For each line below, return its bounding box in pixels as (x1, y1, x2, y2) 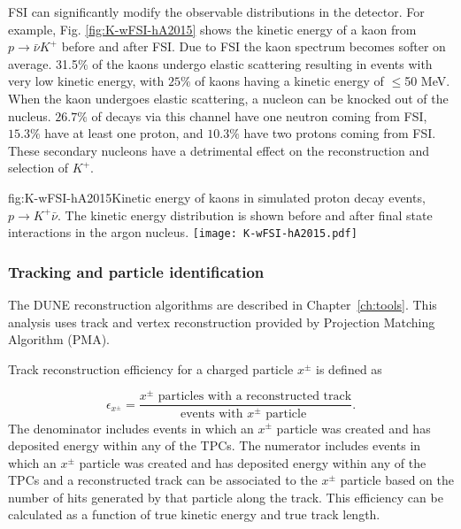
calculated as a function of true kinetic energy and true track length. (8, 505, 380, 524)
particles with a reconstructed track (158, 390, 352, 403)
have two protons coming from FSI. (243, 124, 436, 142)
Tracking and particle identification (8, 260, 265, 282)
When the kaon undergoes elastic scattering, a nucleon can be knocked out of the (8, 88, 449, 107)
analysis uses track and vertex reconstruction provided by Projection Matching (8, 312, 435, 331)
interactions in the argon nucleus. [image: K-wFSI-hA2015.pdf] (8, 223, 357, 241)
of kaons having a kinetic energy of (195, 72, 384, 90)
